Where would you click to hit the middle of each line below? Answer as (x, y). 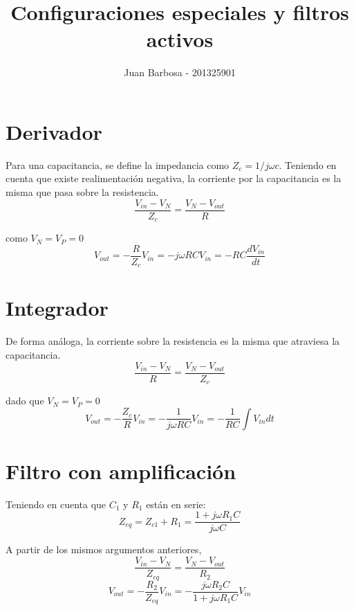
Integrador (57, 308)
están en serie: (176, 504)
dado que (25, 401)
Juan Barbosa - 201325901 (180, 72)
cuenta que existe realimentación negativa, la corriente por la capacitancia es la (174, 178)
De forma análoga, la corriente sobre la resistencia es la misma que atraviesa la (173, 341)
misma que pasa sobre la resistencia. (82, 192)
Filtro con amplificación (121, 470)
